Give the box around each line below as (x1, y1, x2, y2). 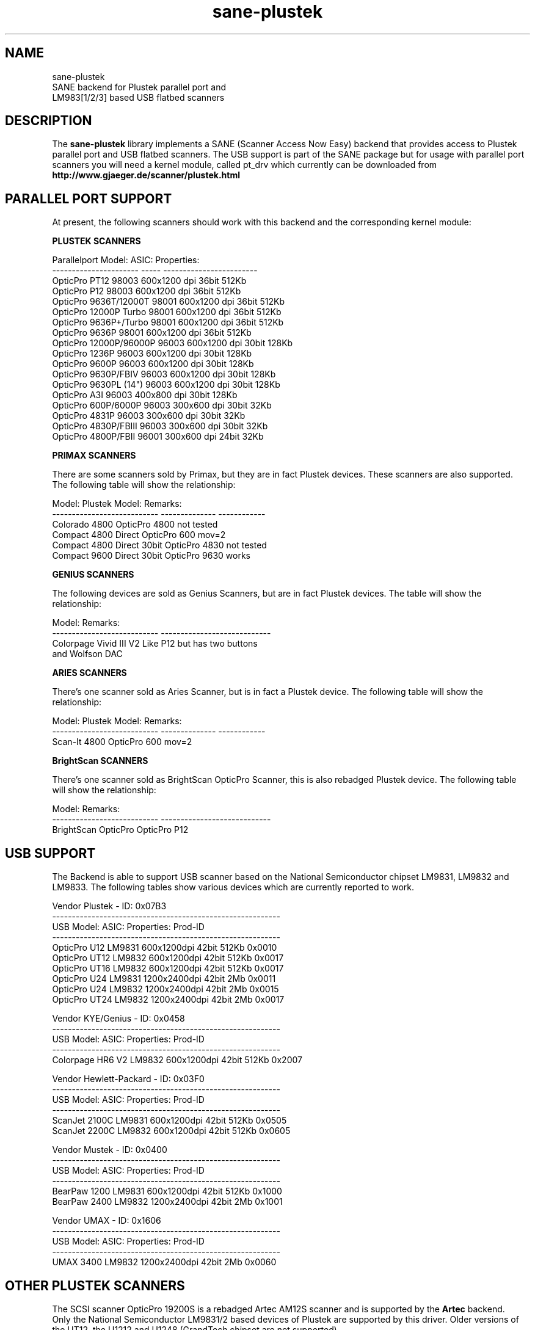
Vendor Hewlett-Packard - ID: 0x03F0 (52, 1074, 205, 1085)
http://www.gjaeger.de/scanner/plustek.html (52, 170, 240, 181)
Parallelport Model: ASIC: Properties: (52, 255, 200, 266)
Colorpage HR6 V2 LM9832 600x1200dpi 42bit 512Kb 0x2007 (52, 1055, 302, 1066)
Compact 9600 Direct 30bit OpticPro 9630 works (52, 550, 250, 561)
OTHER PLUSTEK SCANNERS (5, 1277, 185, 1293)
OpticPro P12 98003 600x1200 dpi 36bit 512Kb (52, 286, 241, 297)
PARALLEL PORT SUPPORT (5, 191, 172, 206)
